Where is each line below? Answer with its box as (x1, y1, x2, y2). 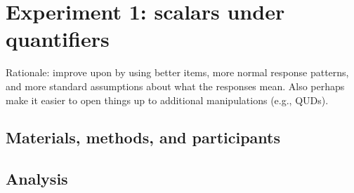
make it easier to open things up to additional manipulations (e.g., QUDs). (6, 92, 329, 107)
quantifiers (6, 24, 110, 53)
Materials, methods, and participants (6, 127, 280, 148)
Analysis (6, 168, 68, 190)
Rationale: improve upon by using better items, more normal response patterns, (6, 65, 349, 80)
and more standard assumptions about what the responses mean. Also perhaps (6, 78, 345, 93)
